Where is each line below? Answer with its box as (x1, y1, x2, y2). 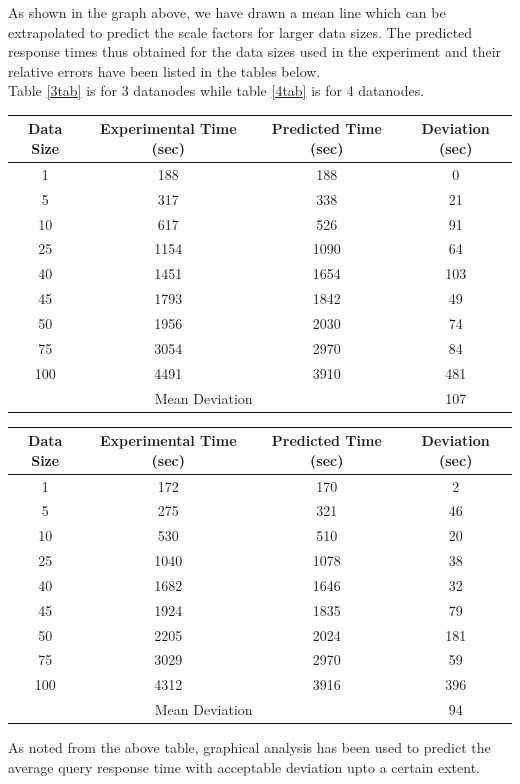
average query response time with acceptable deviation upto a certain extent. (8, 756, 481, 777)
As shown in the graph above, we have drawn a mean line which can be (8, 2, 446, 22)
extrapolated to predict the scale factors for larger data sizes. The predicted (8, 21, 473, 42)
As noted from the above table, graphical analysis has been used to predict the (8, 737, 491, 758)
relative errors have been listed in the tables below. (8, 60, 321, 81)
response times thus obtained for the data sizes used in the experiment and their (8, 41, 502, 62)
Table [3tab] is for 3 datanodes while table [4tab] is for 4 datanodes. (8, 80, 425, 101)
